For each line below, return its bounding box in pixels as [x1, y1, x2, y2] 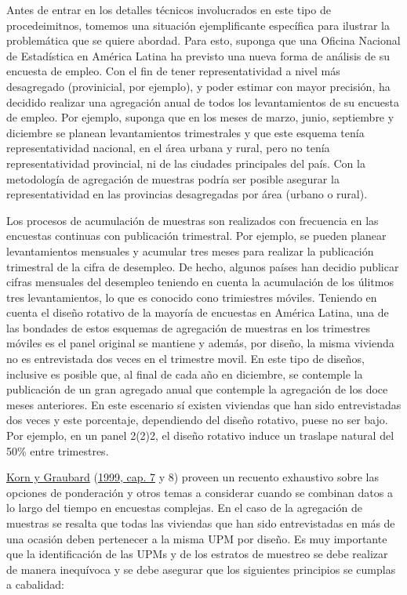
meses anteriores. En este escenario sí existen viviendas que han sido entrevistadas [6, 396, 402, 412]
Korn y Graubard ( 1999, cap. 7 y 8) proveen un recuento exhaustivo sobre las [6, 469, 380, 485]
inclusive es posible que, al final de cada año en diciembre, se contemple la [6, 365, 363, 382]
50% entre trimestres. [6, 442, 109, 459]
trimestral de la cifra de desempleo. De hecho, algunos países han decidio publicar [6, 258, 399, 274]
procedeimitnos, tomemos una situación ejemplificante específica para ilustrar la [6, 16, 390, 33]
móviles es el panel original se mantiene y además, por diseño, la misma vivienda [6, 335, 394, 351]
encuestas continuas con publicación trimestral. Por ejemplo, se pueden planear [6, 227, 387, 244]
